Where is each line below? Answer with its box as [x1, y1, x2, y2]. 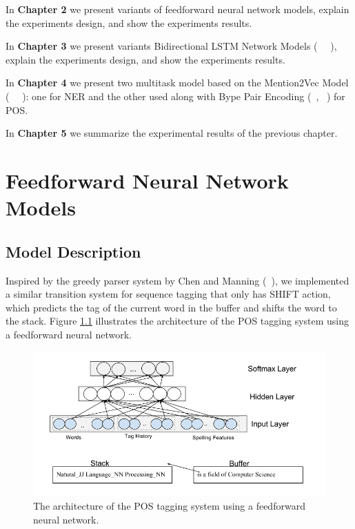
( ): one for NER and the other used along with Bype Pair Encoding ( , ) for [6, 88, 345, 103]
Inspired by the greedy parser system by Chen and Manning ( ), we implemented [6, 273, 349, 287]
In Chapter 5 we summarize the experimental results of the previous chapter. [6, 126, 338, 140]
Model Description [6, 240, 141, 262]
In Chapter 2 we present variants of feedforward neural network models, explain [6, 2, 349, 16]
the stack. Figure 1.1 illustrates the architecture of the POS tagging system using [6, 314, 349, 328]
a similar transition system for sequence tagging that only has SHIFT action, [6, 287, 331, 301]
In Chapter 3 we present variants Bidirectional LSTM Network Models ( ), [6, 39, 337, 53]
